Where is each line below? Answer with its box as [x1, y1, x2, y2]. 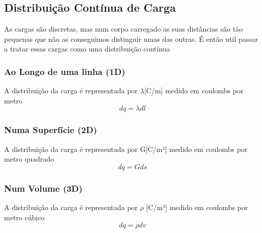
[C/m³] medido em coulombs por [146, 202, 248, 213]
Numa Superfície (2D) [4, 123, 97, 136]
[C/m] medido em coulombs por [144, 85, 244, 96]
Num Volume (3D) [4, 182, 83, 194]
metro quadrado [4, 153, 54, 164]
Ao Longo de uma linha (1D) [4, 65, 125, 77]
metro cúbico [4, 212, 45, 222]
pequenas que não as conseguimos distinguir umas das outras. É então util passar [4, 33, 258, 44]
